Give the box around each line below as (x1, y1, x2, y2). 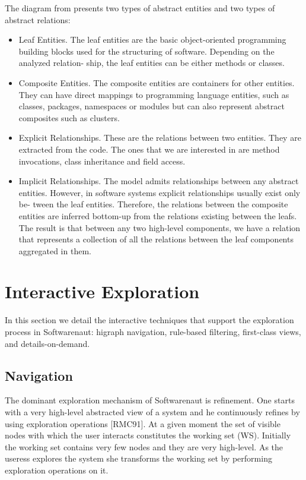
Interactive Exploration (5, 279, 200, 304)
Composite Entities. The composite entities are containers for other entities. (18, 76, 295, 89)
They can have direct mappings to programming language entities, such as (18, 88, 289, 100)
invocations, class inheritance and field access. (18, 154, 186, 167)
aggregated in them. (18, 244, 91, 257)
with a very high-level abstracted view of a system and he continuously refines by (5, 405, 300, 418)
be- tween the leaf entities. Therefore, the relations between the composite (18, 198, 288, 210)
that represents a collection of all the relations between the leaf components (18, 233, 294, 245)
